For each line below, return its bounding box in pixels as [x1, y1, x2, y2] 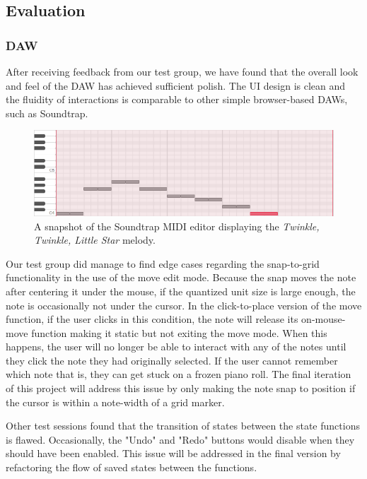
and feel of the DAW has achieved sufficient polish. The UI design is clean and [6, 78, 346, 93]
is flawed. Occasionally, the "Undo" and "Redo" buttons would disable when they [6, 432, 355, 447]
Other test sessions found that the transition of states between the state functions [6, 418, 360, 433]
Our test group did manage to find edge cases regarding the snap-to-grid [6, 256, 320, 271]
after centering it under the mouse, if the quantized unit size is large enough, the [6, 283, 356, 298]
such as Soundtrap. [6, 105, 88, 120]
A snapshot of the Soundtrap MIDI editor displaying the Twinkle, [34, 218, 320, 233]
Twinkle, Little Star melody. [34, 232, 156, 247]
